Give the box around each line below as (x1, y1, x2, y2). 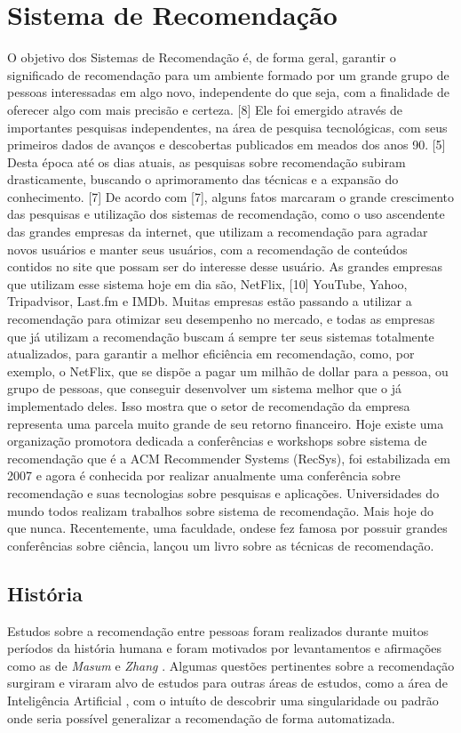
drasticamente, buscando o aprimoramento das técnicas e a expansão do (7, 170, 399, 189)
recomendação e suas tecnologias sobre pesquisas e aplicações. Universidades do (7, 483, 440, 502)
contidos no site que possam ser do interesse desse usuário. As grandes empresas (7, 257, 443, 276)
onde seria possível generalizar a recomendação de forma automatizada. (7, 708, 395, 727)
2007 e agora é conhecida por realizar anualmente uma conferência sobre (7, 466, 401, 485)
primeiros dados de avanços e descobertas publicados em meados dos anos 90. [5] (7, 135, 446, 154)
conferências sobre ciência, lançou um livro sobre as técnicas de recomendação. (7, 536, 434, 554)
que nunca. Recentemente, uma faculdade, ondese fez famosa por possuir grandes (7, 519, 448, 537)
